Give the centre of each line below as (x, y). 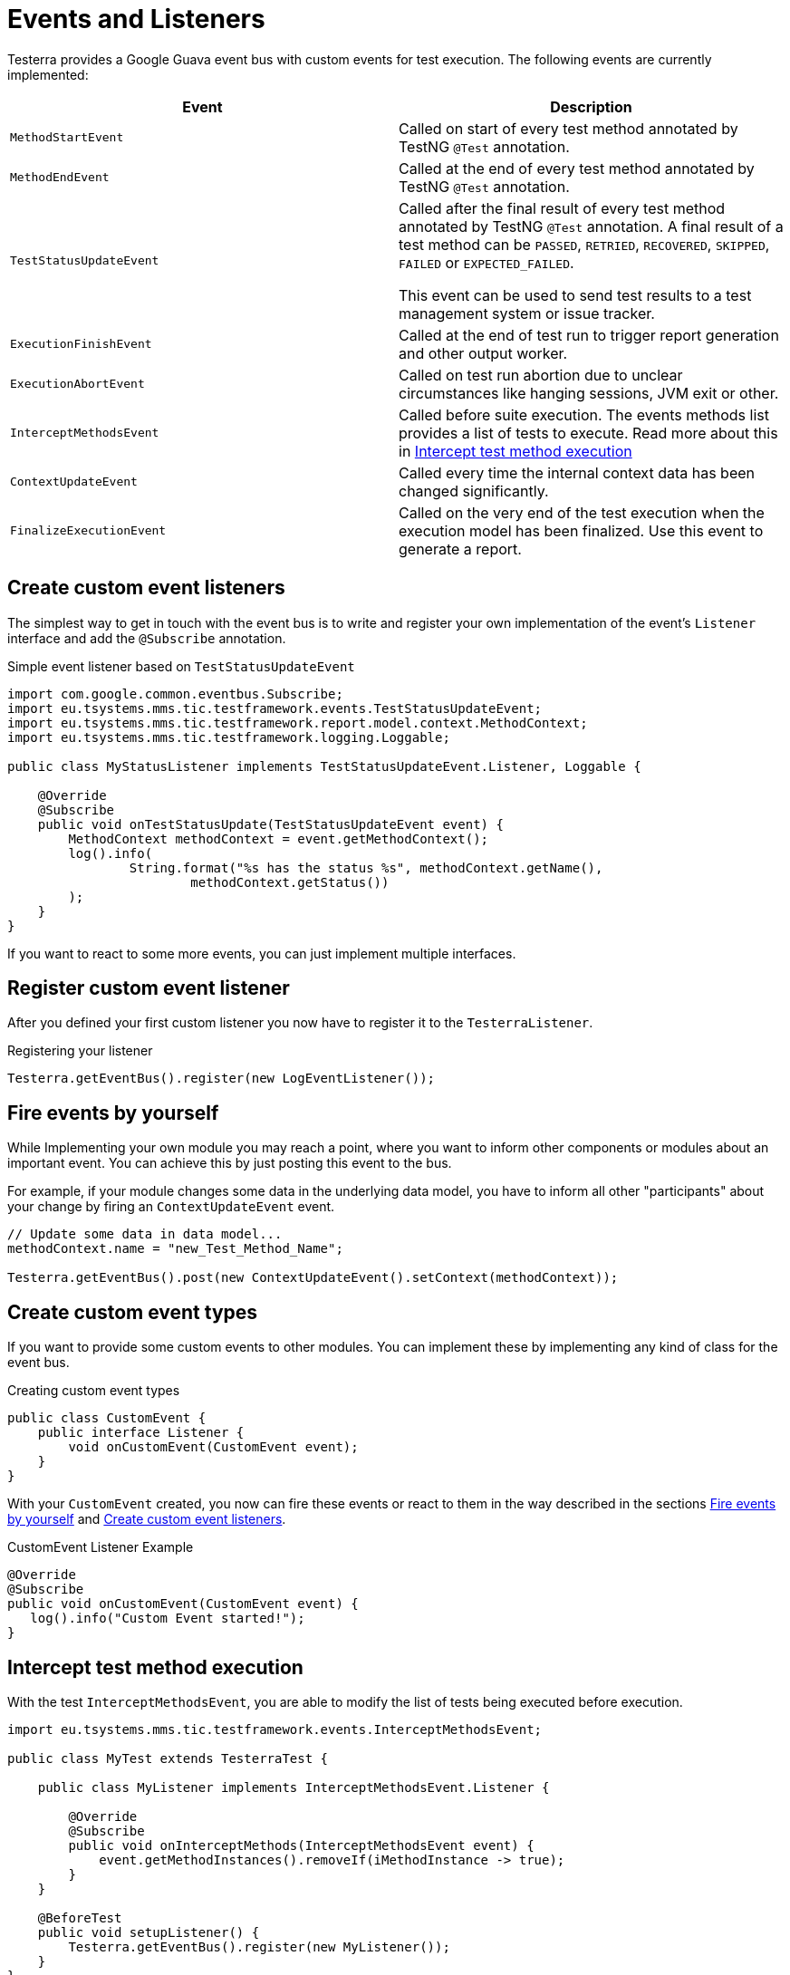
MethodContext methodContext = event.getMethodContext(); (279, 838)
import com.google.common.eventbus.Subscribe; (175, 694)
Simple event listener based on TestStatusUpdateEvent (181, 666)
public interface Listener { (141, 1433)
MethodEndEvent (60, 178)
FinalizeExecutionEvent (88, 531)
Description (591, 106)
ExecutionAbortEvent (77, 384)
